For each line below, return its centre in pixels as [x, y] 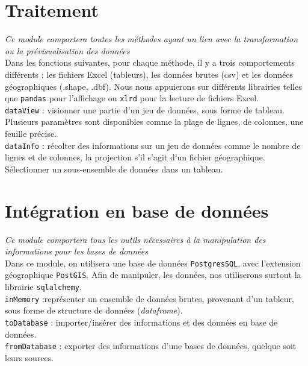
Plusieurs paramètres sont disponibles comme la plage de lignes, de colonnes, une [154, 121]
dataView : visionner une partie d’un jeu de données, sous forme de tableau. [145, 109]
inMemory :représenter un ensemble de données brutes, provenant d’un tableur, [149, 298]
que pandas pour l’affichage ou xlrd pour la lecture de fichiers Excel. [132, 98]
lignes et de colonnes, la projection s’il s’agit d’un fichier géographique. [135, 157]
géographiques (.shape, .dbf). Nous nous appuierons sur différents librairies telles [153, 86]
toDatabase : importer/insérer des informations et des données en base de [141, 322]
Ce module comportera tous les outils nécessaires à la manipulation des [135, 239]
